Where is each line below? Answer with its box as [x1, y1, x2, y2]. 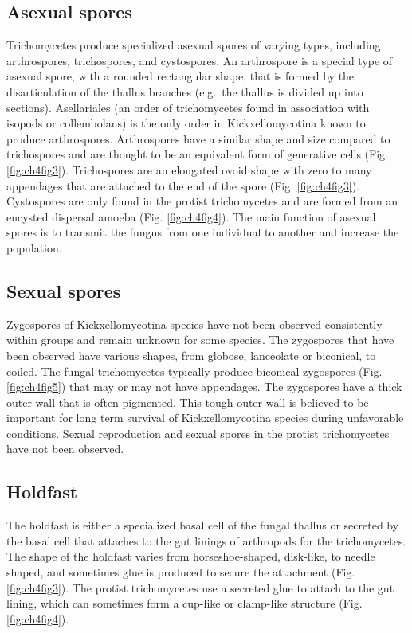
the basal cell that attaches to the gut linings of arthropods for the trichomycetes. [6, 532, 406, 549]
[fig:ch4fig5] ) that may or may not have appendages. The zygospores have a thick [6, 378, 402, 395]
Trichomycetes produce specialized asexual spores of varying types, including [6, 37, 381, 53]
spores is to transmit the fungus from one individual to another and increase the [6, 224, 399, 240]
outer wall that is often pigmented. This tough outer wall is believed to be [6, 393, 369, 410]
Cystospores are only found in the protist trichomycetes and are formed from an [6, 193, 398, 209]
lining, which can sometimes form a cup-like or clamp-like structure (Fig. [6, 595, 363, 612]
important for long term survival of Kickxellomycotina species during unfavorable [6, 409, 404, 426]
